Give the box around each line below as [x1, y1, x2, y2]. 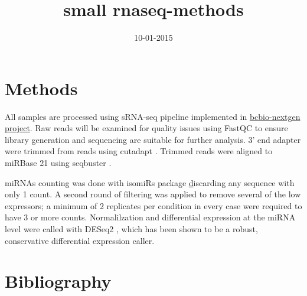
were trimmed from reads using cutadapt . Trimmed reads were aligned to [5, 145, 273, 157]
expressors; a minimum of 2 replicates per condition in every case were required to [5, 199, 302, 212]
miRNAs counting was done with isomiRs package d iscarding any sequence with [5, 176, 295, 188]
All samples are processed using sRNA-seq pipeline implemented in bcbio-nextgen [5, 110, 301, 122]
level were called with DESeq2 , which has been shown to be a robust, [5, 223, 258, 235]
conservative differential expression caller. [5, 234, 155, 246]
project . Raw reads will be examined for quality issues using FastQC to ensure [5, 122, 288, 134]
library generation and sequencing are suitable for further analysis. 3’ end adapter [5, 133, 301, 145]
